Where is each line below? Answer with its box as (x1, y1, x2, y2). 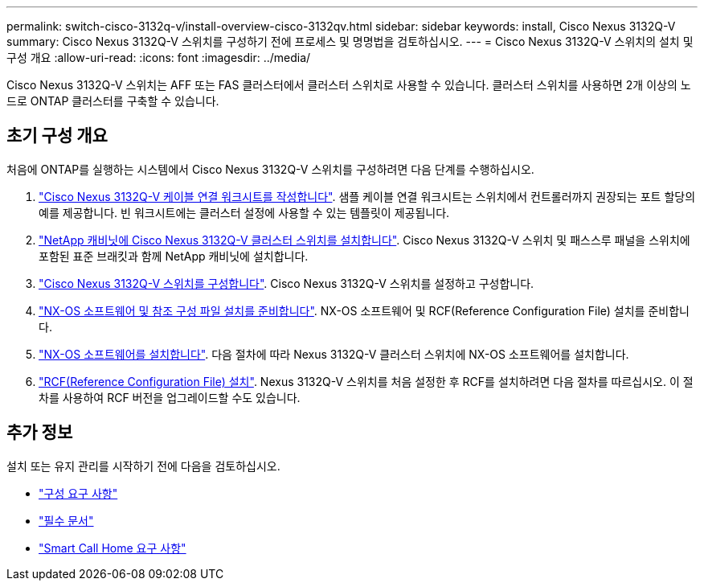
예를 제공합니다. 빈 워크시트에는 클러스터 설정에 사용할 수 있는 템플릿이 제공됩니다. (39, 205, 450, 220)
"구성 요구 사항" (39, 486, 118, 500)
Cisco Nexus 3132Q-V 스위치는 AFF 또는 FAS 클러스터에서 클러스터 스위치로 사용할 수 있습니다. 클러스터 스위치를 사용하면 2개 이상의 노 (6, 78, 691, 92)
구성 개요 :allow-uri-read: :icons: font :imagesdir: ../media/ (6, 51, 311, 64)
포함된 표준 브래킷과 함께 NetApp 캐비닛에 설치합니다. (39, 248, 309, 263)
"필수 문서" (39, 513, 94, 527)
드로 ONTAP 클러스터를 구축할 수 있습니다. (6, 94, 219, 108)
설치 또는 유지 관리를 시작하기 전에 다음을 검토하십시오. (6, 458, 280, 473)
